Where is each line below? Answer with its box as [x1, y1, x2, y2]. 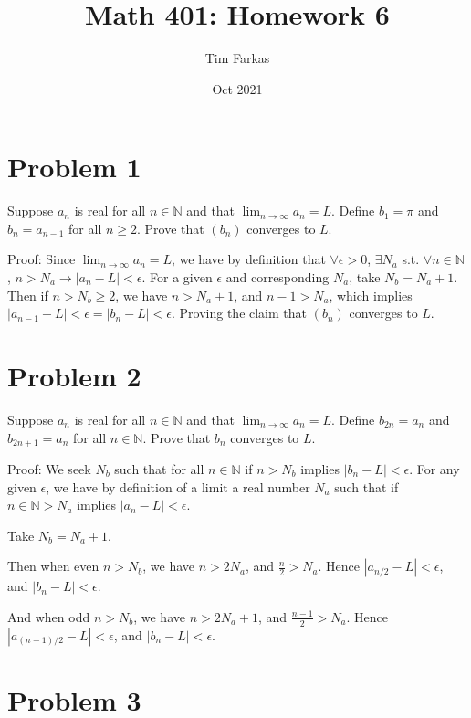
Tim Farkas [204, 48, 270, 68]
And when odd [7, 607, 90, 626]
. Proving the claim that [171, 303, 308, 322]
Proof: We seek [7, 459, 91, 478]
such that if [334, 477, 399, 496]
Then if [7, 285, 48, 304]
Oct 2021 [212, 79, 263, 98]
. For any [409, 459, 460, 478]
